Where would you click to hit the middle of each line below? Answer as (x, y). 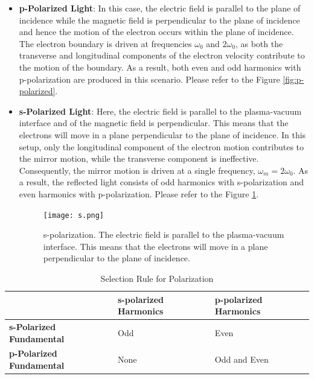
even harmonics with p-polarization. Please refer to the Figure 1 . (139, 193)
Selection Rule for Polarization (157, 278)
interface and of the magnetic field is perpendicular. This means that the (154, 123)
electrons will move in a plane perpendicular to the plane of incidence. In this (162, 134)
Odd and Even (242, 359)
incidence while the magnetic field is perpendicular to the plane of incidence (159, 20)
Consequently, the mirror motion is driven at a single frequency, (137, 170)
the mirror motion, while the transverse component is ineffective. (139, 158)
